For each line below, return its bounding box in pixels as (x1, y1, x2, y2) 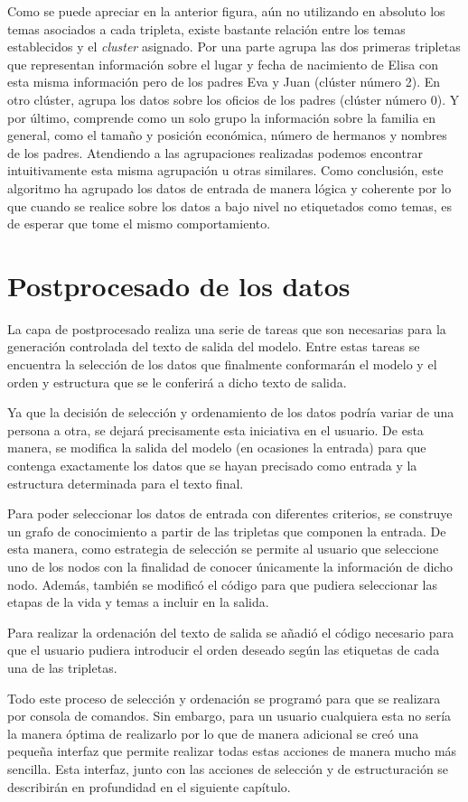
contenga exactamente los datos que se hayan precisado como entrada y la (7, 456, 417, 474)
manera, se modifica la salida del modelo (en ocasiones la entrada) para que (7, 438, 426, 457)
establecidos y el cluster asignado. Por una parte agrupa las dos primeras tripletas (7, 37, 461, 56)
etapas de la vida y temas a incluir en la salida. (7, 592, 269, 611)
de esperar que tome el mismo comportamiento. (7, 214, 271, 233)
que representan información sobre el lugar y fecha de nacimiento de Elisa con (7, 54, 438, 73)
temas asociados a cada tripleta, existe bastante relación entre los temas (7, 19, 406, 38)
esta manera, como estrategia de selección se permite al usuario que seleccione (7, 539, 439, 558)
